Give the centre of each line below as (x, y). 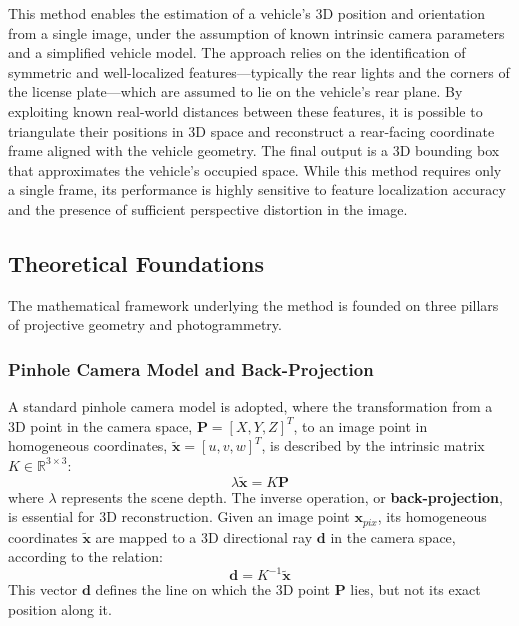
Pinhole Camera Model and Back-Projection (191, 368)
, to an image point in (360, 425)
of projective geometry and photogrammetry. (145, 324)
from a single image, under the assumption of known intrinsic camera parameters (256, 32)
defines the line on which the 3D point (213, 589)
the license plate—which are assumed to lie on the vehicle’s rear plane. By (235, 91)
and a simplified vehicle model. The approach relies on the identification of (237, 52)
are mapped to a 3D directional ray (204, 536)
